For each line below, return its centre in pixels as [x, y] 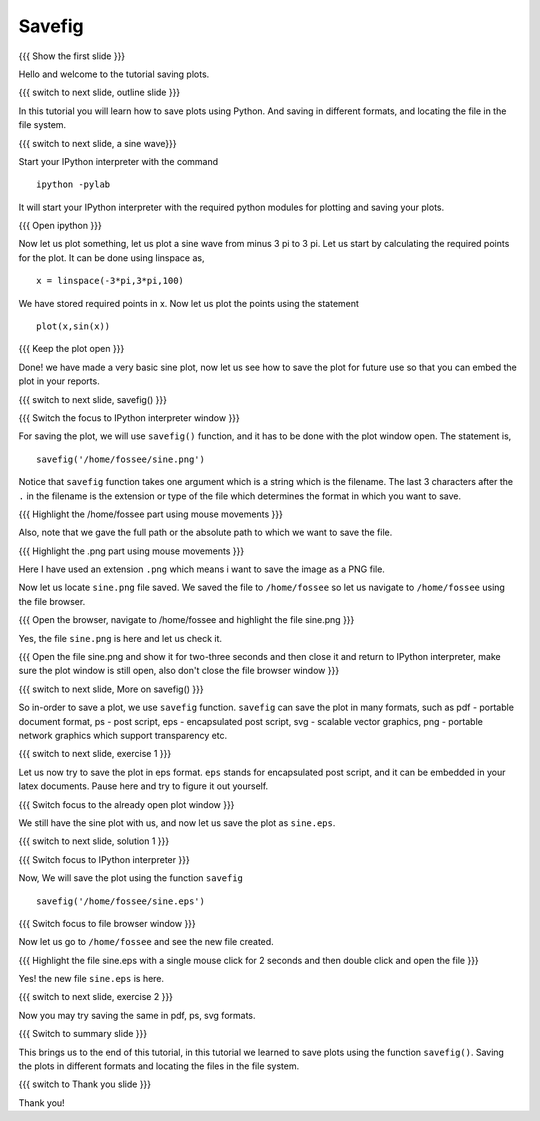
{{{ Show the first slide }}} [72, 56]
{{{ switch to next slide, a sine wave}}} [97, 143]
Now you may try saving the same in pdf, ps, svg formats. [137, 1015]
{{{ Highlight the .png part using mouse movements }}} [131, 551]
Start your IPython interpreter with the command [118, 161]
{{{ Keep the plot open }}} [71, 349]
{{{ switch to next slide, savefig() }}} [92, 399]
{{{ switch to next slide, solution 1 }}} [94, 841]
